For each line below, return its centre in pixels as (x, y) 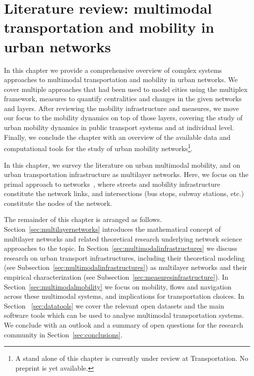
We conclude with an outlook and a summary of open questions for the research (124, 325)
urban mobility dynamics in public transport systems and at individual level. (119, 127)
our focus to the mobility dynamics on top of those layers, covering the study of (123, 118)
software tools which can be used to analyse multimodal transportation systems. (124, 315)
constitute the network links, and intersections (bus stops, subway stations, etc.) (124, 193)
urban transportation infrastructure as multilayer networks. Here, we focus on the (126, 174)
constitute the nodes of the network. (58, 203)
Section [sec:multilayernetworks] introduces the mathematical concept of (112, 229)
